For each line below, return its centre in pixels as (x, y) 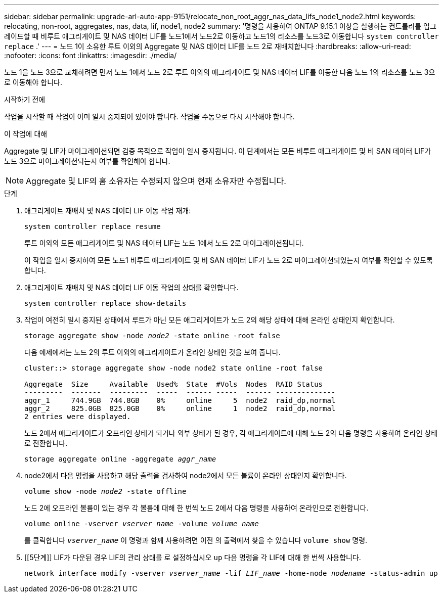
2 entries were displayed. (78, 417)
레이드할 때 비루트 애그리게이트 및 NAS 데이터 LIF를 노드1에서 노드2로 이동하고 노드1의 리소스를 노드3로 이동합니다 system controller (221, 36)
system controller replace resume (93, 226)
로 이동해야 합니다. (33, 82)
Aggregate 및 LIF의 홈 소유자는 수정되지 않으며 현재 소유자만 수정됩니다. (156, 181)
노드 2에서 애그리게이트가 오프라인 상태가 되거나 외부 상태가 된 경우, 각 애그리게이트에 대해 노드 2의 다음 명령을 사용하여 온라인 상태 (231, 433)
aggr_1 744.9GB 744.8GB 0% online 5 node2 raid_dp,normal (180, 400)
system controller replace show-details (105, 303)
